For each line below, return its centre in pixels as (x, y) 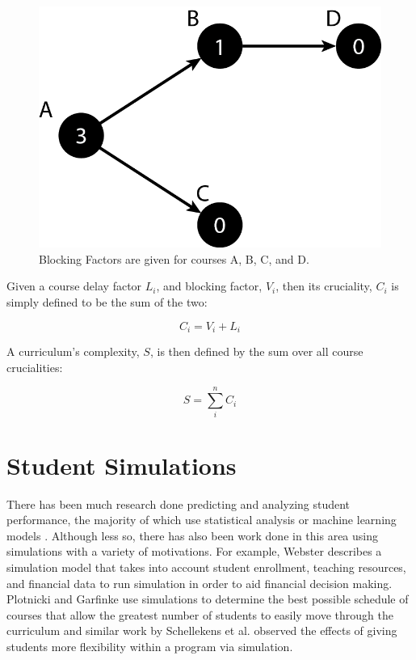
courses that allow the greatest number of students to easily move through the (200, 614)
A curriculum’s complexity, (73, 351)
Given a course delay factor (74, 286)
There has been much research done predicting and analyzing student (179, 503)
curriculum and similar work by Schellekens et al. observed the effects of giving (202, 630)
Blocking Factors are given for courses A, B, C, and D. (174, 258)
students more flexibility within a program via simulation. (150, 646)
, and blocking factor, (209, 286)
